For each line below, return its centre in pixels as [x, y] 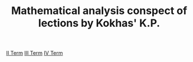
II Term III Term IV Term [35, 53]
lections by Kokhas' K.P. [99, 23]
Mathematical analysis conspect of [99, 11]
